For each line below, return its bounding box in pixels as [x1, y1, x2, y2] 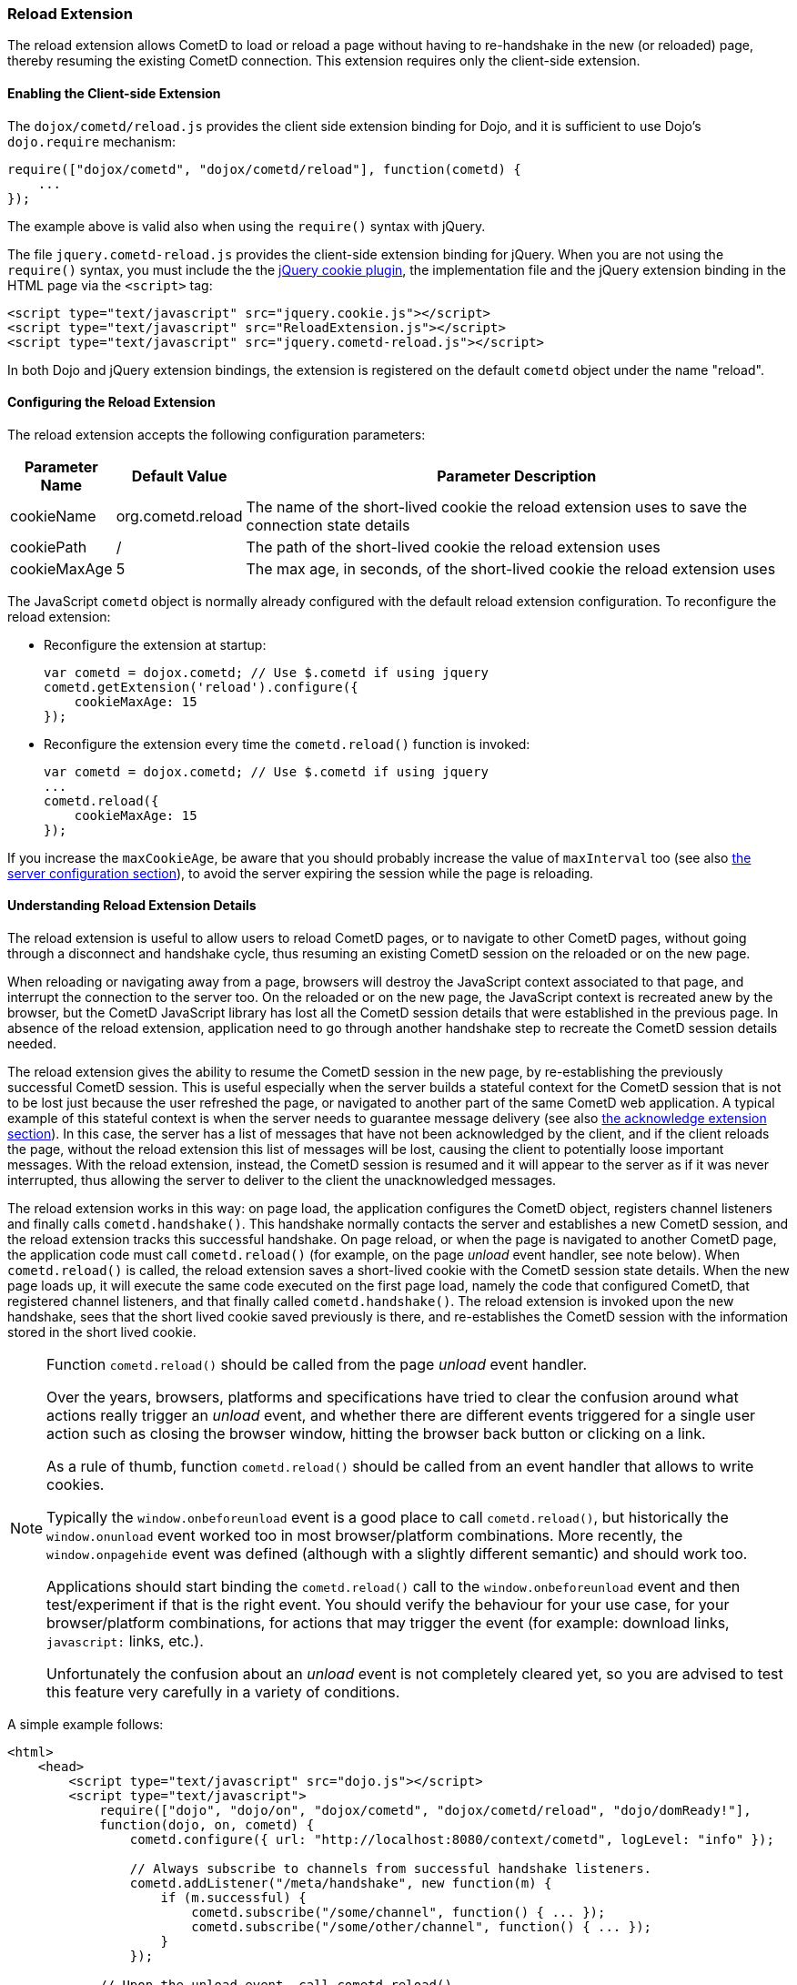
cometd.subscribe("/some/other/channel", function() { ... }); [191, 1919, 652, 1935]
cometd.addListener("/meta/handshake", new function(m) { [129, 1876, 552, 1891]
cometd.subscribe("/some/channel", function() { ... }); [191, 1905, 606, 1920]
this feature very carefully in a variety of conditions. [46, 1683, 400, 1702]
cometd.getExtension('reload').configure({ [44, 679, 358, 694]
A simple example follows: [7, 1717, 164, 1733]
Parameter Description [437, 466, 597, 485]
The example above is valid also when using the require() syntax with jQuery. [7, 218, 486, 234]
